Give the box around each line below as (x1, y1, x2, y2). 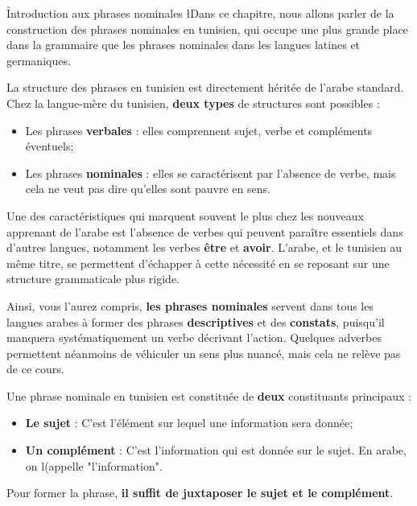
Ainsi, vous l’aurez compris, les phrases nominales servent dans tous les (6, 297, 374, 314)
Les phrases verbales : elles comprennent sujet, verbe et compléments (25, 121, 373, 138)
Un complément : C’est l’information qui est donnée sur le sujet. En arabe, (25, 442, 407, 459)
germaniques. (6, 51, 71, 68)
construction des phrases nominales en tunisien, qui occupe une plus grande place (6, 20, 408, 37)
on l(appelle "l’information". (25, 457, 163, 474)
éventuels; (25, 138, 74, 154)
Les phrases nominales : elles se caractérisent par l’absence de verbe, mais (25, 164, 396, 181)
